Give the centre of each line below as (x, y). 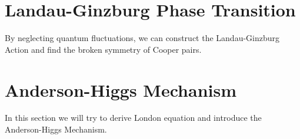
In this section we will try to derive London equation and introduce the (133, 118)
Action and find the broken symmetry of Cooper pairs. (103, 49)
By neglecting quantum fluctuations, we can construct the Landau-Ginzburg (142, 38)
